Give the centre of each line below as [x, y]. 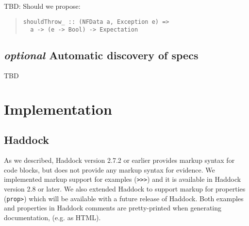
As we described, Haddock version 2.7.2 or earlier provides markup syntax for [119, 160]
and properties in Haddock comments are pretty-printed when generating [113, 208]
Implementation [58, 109]
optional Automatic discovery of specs [101, 55]
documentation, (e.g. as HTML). [52, 217]
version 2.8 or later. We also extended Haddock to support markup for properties [125, 189]
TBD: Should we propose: [42, 6]
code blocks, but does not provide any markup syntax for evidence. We [109, 169]
